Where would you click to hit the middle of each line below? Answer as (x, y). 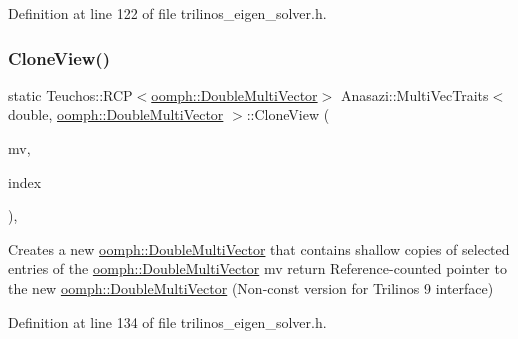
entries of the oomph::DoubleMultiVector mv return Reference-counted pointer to (257, 268)
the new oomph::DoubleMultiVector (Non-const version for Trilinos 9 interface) (251, 287)
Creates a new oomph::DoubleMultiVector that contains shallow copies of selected (259, 248)
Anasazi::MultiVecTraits (414, 94)
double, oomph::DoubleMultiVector (116, 114)
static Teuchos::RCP (70, 94)
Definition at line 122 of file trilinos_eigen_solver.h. (167, 13)
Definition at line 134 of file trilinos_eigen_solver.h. (167, 321)
